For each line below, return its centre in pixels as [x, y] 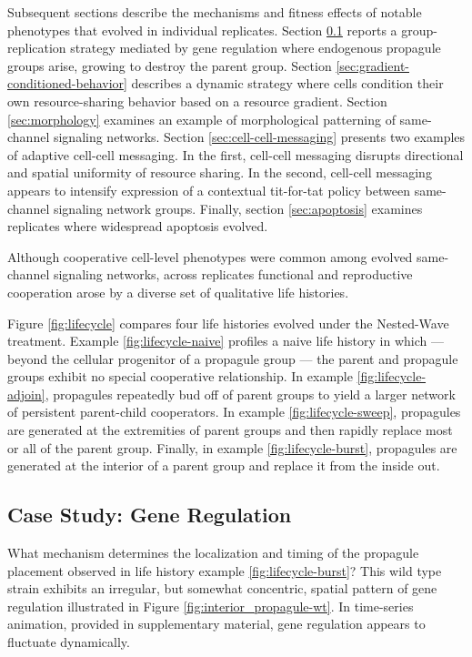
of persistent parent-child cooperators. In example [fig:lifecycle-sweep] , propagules [234, 412]
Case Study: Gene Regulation [150, 515]
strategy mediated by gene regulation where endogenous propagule [256, 48]
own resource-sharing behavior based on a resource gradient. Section [197, 101]
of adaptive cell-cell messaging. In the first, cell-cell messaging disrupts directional [236, 154]
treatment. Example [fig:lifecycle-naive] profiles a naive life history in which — [226, 341]
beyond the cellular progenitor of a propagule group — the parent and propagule [233, 358]
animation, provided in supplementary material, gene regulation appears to [216, 624]
